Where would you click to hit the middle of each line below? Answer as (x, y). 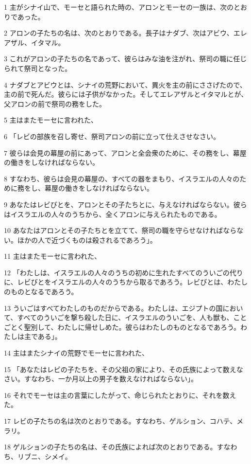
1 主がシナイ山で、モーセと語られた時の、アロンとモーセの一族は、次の (119, 7)
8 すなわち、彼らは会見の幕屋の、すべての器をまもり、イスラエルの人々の (122, 178)
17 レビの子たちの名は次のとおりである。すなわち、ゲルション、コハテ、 (120, 421)
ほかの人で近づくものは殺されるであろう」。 (87, 240)
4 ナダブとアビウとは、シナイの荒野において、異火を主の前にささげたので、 (125, 84)
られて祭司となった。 (38, 68)
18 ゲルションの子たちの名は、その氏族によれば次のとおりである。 (110, 447)
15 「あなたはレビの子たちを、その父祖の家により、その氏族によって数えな (124, 369)
